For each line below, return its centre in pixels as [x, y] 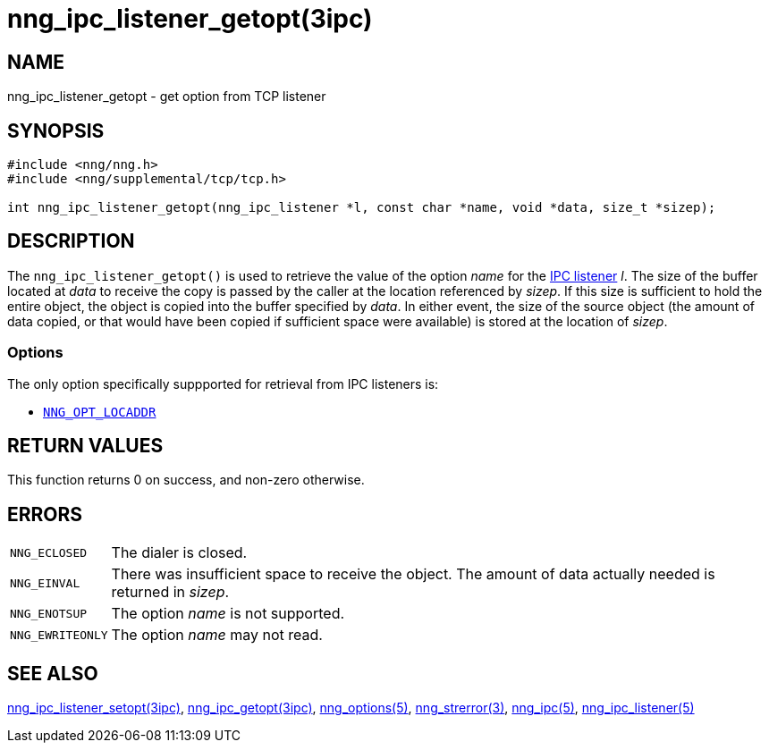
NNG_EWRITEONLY [59, 635]
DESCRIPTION [71, 241]
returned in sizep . [170, 592]
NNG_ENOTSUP [49, 613]
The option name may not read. [217, 635]
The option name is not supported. [228, 614]
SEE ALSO [53, 673]
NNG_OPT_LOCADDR [100, 412]
